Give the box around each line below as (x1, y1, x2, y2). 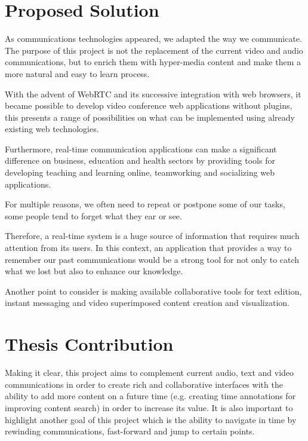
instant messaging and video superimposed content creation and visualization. (5, 296, 289, 309)
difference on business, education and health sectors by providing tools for (5, 154, 275, 167)
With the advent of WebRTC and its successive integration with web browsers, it (5, 87, 301, 100)
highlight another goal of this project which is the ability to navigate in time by (5, 413, 297, 425)
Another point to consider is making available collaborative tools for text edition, (5, 284, 302, 297)
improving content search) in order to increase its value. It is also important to (5, 401, 293, 414)
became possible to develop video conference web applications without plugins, (5, 99, 292, 112)
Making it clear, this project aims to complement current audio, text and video (5, 366, 294, 379)
